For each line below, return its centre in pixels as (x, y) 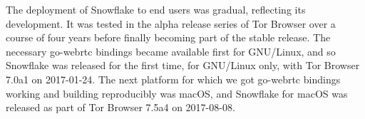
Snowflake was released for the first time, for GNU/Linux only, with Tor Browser (183, 65)
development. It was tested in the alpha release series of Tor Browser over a (171, 23)
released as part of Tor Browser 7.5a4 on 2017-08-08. (120, 107)
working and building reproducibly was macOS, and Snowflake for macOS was (177, 93)
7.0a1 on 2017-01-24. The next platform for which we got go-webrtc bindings (173, 79)
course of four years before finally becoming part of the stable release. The (168, 37)
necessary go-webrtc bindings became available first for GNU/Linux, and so (171, 51)
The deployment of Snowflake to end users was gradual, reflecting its (156, 9)
